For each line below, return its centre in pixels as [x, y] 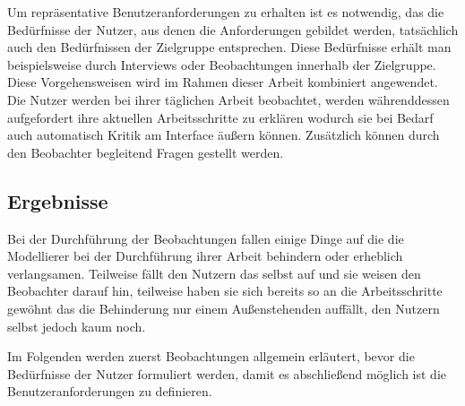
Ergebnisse [58, 200]
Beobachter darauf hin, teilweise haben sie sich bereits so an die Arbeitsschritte [225, 291]
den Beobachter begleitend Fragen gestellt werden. [146, 152]
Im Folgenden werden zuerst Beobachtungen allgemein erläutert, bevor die [211, 356]
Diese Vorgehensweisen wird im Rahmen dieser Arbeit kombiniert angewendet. [223, 82]
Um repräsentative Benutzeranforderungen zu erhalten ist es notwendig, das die [226, 12]
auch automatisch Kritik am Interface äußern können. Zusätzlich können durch [224, 135]
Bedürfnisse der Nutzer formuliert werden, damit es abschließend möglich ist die [227, 373]
